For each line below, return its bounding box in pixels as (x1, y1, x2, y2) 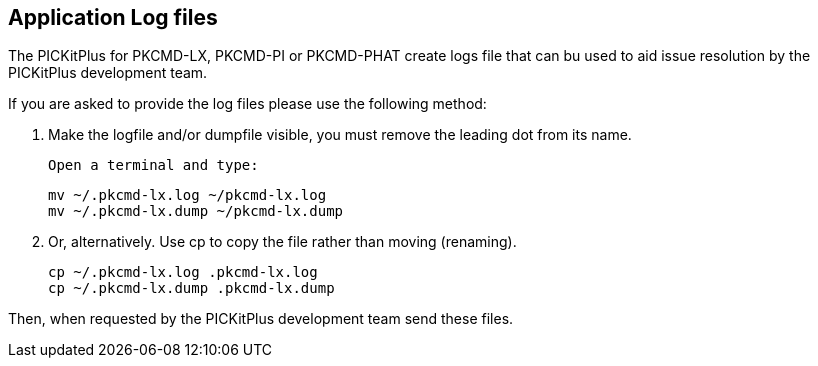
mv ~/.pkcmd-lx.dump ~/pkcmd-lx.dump (48, 203, 344, 220)
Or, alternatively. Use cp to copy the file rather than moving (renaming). (48, 233, 517, 251)
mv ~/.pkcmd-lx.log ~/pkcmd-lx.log (48, 187, 327, 204)
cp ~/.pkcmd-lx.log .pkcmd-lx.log (48, 264, 318, 281)
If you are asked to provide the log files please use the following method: (8, 95, 487, 113)
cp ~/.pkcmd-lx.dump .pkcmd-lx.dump (48, 280, 335, 297)
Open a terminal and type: (48, 157, 259, 174)
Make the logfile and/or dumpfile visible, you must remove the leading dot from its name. (48, 126, 632, 144)
